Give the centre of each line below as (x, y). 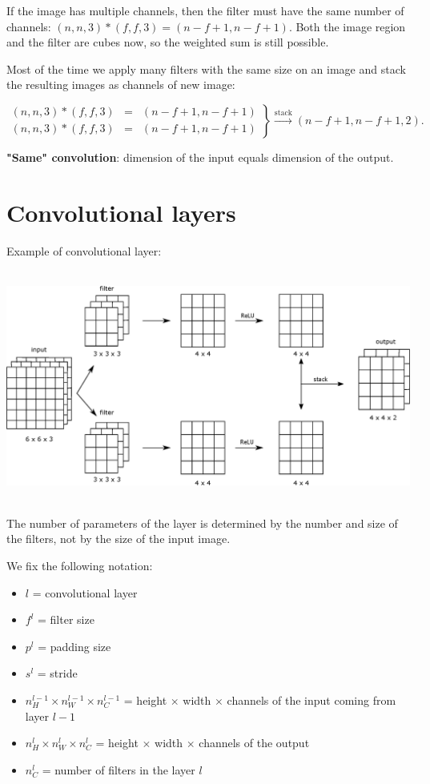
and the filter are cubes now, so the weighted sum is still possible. (168, 42)
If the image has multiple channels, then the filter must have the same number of (205, 10)
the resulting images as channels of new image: (121, 84)
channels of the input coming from (311, 700)
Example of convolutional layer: (84, 250)
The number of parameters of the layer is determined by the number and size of (202, 523)
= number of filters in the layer (119, 769)
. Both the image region (347, 26)
